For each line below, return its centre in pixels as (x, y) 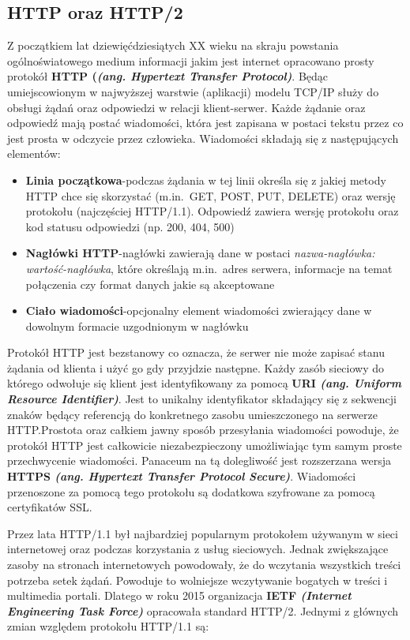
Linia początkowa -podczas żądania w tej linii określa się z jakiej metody (206, 180)
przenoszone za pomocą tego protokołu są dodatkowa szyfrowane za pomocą (191, 491)
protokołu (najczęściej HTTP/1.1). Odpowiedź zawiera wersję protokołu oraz (212, 211)
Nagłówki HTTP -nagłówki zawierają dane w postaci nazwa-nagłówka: (200, 253)
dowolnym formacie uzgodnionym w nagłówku (137, 326)
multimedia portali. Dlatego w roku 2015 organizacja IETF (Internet (179, 595)
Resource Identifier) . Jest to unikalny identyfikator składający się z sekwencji (202, 399)
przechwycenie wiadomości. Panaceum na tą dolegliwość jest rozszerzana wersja (199, 460)
